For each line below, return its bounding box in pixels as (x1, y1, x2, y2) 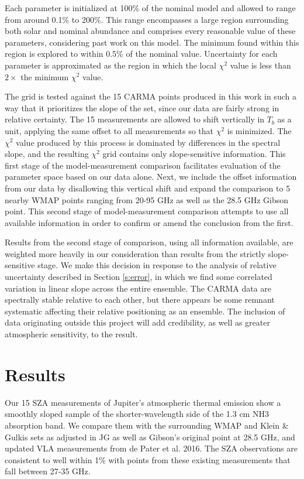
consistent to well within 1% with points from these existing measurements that (5, 453, 291, 466)
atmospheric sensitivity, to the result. (5, 328, 138, 340)
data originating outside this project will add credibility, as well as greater (5, 316, 270, 329)
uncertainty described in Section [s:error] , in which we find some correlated (5, 271, 272, 283)
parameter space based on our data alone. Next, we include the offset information (5, 170, 297, 183)
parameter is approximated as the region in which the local (5, 59, 216, 71)
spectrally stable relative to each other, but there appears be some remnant (5, 293, 275, 306)
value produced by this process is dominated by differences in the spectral (16, 136, 281, 148)
